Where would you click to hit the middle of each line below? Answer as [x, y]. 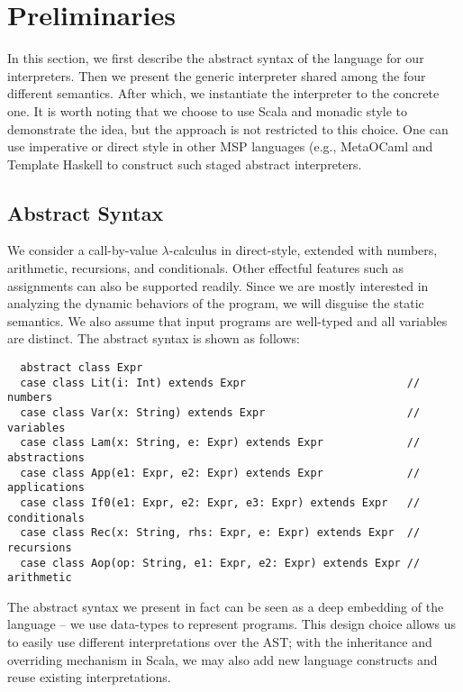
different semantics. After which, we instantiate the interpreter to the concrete [223, 93]
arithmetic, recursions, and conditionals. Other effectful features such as [206, 268]
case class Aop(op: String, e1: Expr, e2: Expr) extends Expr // [220, 563]
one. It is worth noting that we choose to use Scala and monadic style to [208, 110]
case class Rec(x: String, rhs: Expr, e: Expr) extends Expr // [220, 533]
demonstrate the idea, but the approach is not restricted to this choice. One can [228, 128]
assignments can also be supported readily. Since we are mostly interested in [218, 285]
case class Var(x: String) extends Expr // [220, 413]
